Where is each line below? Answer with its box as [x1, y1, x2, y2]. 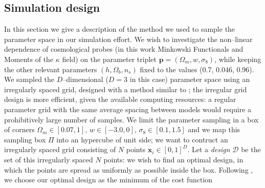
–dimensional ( [62, 74, 108, 85]
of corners [4, 124, 35, 135]
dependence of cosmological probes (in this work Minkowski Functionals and [4, 44, 244, 54]
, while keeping [214, 53, 261, 64]
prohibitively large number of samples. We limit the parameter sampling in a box [4, 114, 259, 124]
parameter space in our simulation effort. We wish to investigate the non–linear [4, 33, 253, 44]
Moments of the [4, 53, 54, 64]
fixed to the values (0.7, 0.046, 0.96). [140, 64, 254, 74]
